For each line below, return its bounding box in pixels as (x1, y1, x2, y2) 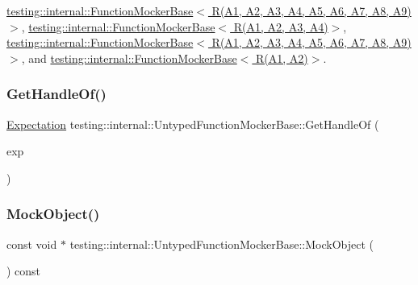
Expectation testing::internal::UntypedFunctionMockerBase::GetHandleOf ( (6, 115, 379, 132)
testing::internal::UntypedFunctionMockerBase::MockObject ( (69, 235, 374, 252)
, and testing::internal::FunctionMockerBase (21, 49, 237, 66)
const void (6, 235, 57, 252)
